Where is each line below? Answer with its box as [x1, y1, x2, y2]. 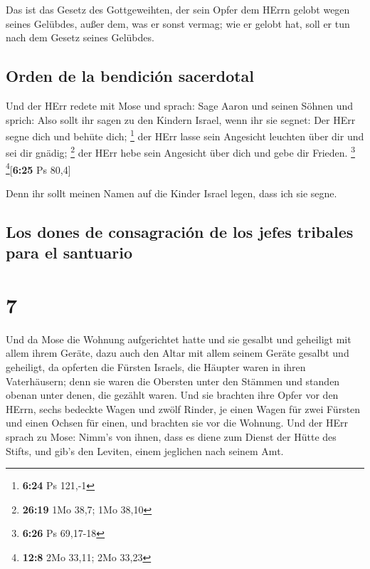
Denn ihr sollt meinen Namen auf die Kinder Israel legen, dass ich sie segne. [6, 185, 337, 200]
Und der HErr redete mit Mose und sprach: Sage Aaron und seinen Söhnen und [6, 98, 353, 113]
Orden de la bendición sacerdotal [6, 65, 255, 87]
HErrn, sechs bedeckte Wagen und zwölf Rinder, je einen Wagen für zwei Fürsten [6, 401, 361, 416]
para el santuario [6, 241, 132, 263]
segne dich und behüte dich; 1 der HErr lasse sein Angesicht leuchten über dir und [6, 127, 364, 143]
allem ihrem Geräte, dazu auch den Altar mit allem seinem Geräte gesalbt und [6, 345, 349, 360]
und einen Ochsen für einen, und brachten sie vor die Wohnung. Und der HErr [6, 415, 348, 430]
